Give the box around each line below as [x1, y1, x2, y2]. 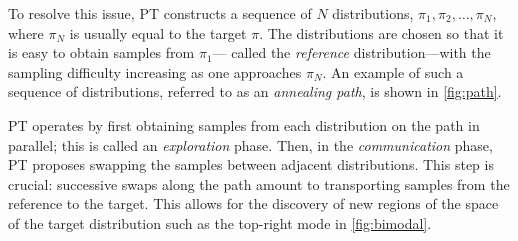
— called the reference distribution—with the [212, 42, 491, 63]
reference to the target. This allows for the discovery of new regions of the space [8, 193, 499, 214]
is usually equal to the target [69, 22, 247, 43]
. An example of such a [322, 61, 464, 82]
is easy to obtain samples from [8, 42, 195, 63]
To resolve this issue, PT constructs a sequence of [8, 3, 312, 23]
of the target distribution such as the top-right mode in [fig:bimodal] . [8, 212, 432, 233]
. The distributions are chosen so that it [259, 22, 504, 43]
